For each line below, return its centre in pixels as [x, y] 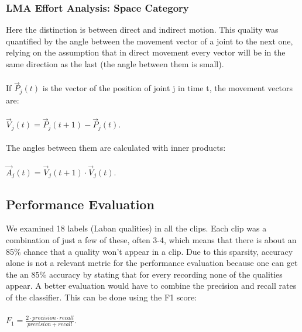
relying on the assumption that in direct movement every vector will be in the [146, 52]
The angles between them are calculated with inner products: [116, 148]
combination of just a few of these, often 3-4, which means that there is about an [151, 239]
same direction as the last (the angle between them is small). [115, 64]
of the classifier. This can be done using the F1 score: [102, 297]
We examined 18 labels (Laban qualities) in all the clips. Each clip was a [136, 228]
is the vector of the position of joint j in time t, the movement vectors [168, 88]
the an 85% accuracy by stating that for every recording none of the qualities [144, 274]
